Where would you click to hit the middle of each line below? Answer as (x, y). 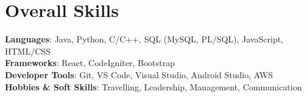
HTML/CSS (28, 51)
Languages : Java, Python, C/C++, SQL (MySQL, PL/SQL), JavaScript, (144, 39)
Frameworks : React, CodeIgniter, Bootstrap (90, 63)
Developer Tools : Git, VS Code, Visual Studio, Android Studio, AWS (139, 74)
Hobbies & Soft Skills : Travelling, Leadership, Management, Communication (153, 86)
